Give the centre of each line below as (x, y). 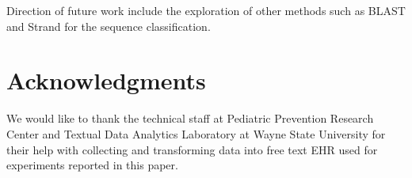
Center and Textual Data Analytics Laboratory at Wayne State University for (196, 133)
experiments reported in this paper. (92, 165)
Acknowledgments (106, 80)
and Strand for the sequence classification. (109, 26)
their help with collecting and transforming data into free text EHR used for (192, 149)
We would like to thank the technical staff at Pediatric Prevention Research (190, 118)
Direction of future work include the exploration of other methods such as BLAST (206, 10)
